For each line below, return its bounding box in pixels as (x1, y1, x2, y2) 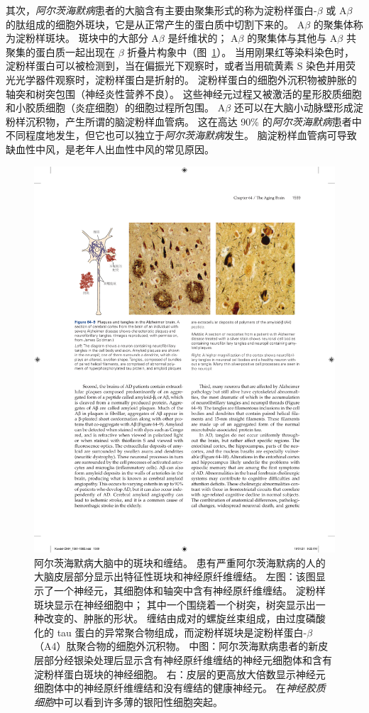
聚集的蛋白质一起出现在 (6, 44, 115, 59)
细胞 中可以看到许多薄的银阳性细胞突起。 (34, 694, 223, 709)
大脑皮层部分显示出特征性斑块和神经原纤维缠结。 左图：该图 (34, 569, 316, 584)
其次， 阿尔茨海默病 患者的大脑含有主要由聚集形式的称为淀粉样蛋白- (6, 3, 317, 17)
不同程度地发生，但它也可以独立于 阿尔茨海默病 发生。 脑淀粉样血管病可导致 (6, 128, 357, 143)
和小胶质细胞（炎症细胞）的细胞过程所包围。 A (6, 100, 226, 115)
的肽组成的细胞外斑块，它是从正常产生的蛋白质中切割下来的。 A (6, 16, 305, 31)
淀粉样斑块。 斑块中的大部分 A (15, 31, 159, 45)
